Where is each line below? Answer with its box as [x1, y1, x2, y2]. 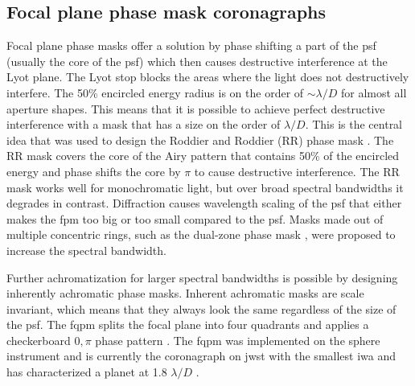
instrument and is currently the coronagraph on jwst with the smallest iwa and [6, 347, 397, 364]
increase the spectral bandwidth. [6, 241, 166, 258]
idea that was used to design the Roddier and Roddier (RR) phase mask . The [6, 131, 394, 148]
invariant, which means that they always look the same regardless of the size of [6, 300, 397, 317]
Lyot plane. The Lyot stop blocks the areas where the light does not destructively [6, 68, 409, 85]
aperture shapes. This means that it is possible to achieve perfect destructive [6, 100, 385, 117]
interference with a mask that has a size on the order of [6, 116, 281, 133]
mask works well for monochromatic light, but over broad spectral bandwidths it [6, 179, 404, 195]
